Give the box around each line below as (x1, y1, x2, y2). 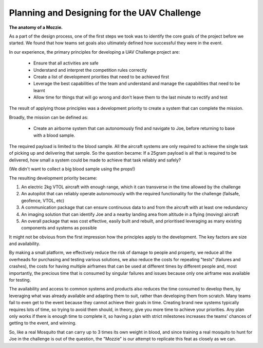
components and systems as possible (21, 225, 97, 231)
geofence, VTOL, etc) (21, 198, 64, 204)
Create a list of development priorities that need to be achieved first (33, 74, 169, 80)
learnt (33, 87, 45, 93)
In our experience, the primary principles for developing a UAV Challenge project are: (9, 49, 180, 55)
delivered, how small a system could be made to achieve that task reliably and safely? (9, 157, 181, 163)
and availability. (9, 241, 40, 246)
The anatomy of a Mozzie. (9, 24, 63, 30)
